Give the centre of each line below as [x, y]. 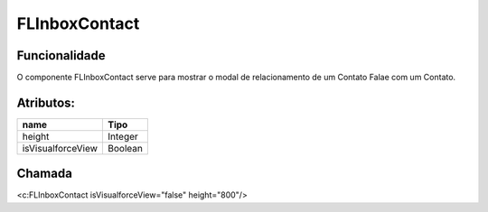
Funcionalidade [61, 55]
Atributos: [46, 102]
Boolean [125, 148]
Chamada [44, 174]
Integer [123, 136]
